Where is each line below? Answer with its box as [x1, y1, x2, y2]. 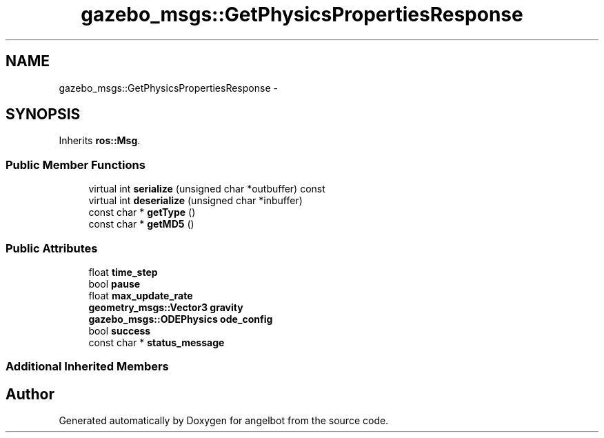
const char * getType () [88, 206, 196, 219]
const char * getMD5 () [88, 218, 194, 230]
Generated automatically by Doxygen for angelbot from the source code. [59, 415, 389, 427]
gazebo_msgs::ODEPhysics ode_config [88, 312, 273, 325]
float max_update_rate [88, 289, 193, 301]
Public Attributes [6, 241, 98, 255]
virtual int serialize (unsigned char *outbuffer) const [88, 183, 325, 195]
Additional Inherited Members [6, 359, 169, 374]
